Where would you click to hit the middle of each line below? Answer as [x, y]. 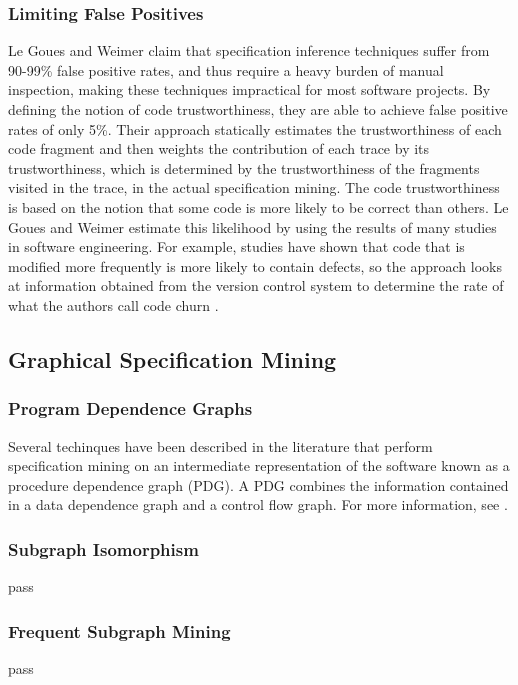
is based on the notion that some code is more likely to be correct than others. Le [258, 206]
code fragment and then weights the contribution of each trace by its [219, 148]
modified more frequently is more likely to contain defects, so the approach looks [255, 265]
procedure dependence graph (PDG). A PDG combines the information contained [258, 484]
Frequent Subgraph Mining [119, 630]
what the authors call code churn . [113, 304]
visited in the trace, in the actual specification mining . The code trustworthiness [254, 187]
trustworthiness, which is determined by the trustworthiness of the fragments [244, 167]
